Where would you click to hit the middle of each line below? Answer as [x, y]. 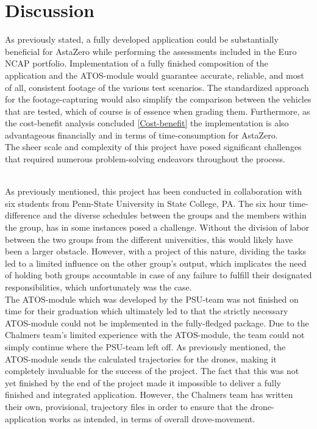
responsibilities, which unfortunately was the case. [98, 287]
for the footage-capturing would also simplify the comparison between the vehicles [158, 99]
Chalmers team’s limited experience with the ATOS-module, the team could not [155, 335]
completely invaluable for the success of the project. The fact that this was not [152, 371]
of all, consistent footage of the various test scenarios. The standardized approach [157, 87]
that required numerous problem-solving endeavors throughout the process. [145, 159]
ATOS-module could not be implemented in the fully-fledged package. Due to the [157, 323]
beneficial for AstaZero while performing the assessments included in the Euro [151, 51]
